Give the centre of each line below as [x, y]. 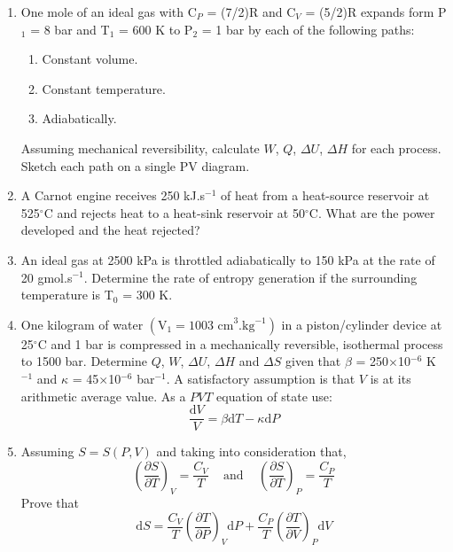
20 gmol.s [47, 277]
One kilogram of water [82, 324]
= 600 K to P [156, 29]
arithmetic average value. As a [103, 396]
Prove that [50, 502]
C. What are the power [372, 212]
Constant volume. [90, 59]
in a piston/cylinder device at [362, 324]
